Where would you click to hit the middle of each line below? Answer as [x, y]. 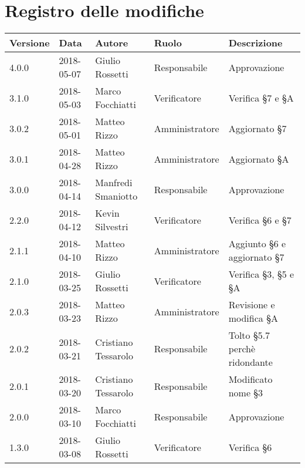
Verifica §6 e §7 [260, 220]
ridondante [250, 362]
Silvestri [112, 227]
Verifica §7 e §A [261, 97]
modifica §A [253, 318]
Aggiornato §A [259, 159]
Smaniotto [116, 196]
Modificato [250, 379]
